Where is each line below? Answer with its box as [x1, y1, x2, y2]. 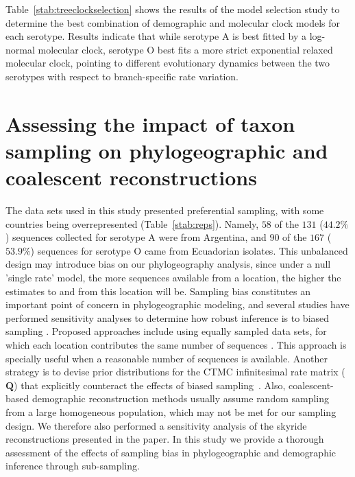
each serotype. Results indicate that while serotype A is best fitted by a [5, 29, 306, 43]
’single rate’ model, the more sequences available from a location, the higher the [5, 270, 341, 285]
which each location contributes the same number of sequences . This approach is [5, 338, 347, 351]
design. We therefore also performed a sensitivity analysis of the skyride [5, 418, 307, 432]
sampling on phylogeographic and [5, 136, 328, 164]
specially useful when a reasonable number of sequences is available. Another [5, 351, 328, 365]
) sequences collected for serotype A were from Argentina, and [5, 230, 267, 244]
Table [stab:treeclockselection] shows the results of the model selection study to [5, 2, 340, 16]
